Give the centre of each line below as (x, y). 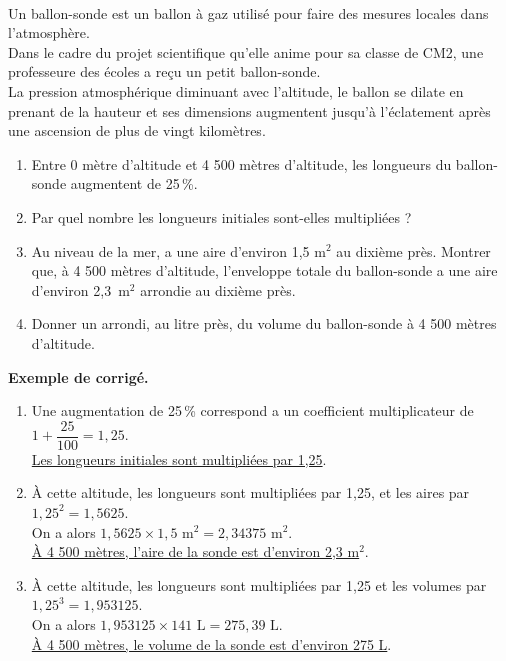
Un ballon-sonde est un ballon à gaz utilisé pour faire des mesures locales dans (248, 12)
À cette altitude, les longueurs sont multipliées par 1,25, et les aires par (250, 492)
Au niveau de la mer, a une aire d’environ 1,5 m (178, 250)
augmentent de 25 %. (134, 183)
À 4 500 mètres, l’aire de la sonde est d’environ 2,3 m (195, 551)
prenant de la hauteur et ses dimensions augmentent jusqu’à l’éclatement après (249, 110)
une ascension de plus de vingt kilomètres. (137, 130)
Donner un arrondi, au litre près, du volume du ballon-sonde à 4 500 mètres (264, 323)
